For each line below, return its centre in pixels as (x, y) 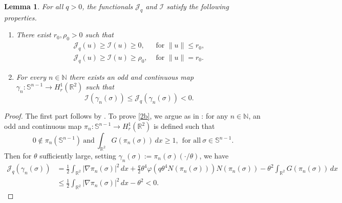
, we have (214, 155)
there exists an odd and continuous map (132, 76)
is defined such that (184, 126)
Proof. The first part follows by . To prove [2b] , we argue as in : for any (116, 116)
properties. (20, 17)
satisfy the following (198, 6)
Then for (18, 155)
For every (31, 76)
